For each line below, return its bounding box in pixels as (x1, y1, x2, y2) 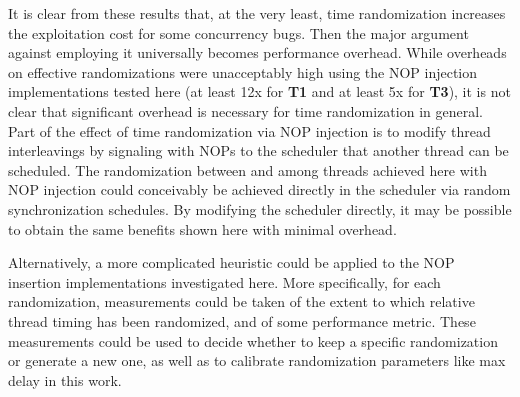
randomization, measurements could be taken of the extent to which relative (8, 291, 475, 312)
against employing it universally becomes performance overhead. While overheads (8, 42, 507, 63)
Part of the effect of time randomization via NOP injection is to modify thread (8, 120, 491, 141)
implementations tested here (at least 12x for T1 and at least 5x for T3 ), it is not (8, 81, 511, 102)
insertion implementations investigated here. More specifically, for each (8, 271, 441, 292)
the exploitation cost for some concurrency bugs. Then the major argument (8, 22, 469, 43)
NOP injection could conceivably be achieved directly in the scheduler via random (8, 179, 511, 200)
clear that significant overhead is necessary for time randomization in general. (8, 100, 483, 121)
